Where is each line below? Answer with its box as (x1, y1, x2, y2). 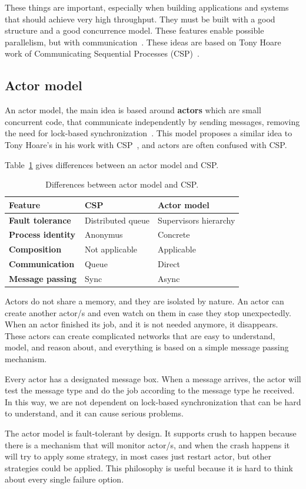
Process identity (9, 228, 76, 241)
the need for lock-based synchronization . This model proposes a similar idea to (5, 127, 292, 139)
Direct (157, 258, 180, 270)
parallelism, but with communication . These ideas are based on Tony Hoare (5, 35, 281, 48)
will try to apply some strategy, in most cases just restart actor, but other (5, 450, 272, 462)
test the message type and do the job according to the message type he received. (5, 384, 295, 396)
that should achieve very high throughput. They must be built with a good (5, 12, 275, 25)
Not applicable (84, 243, 138, 255)
